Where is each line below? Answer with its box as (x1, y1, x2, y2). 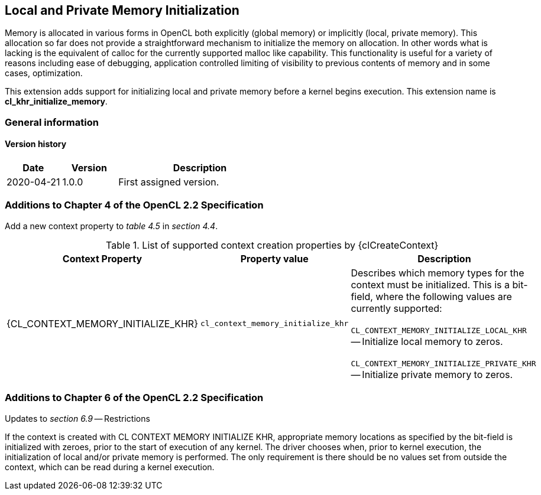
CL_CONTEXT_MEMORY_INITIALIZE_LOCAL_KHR (351, 325, 527, 335)
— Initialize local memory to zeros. (351, 335, 503, 347)
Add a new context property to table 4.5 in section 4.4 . (5, 220, 218, 231)
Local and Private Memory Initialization (5, 3, 239, 18)
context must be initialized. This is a (351, 278, 510, 291)
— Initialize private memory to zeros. (351, 368, 513, 380)
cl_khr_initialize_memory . (5, 96, 108, 107)
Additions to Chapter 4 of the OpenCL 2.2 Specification (5, 199, 264, 211)
